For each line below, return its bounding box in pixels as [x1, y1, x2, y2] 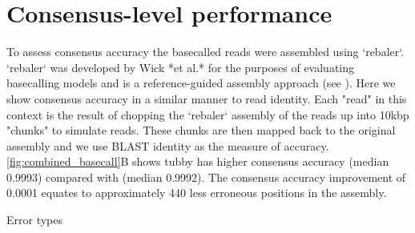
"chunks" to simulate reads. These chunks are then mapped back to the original [6, 122, 396, 139]
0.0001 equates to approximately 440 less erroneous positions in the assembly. [6, 184, 387, 201]
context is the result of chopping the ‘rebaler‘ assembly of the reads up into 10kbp [6, 106, 409, 123]
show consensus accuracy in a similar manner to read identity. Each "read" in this [6, 90, 407, 106]
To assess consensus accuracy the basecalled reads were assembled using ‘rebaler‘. [6, 43, 405, 60]
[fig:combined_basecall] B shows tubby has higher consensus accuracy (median [6, 153, 389, 170]
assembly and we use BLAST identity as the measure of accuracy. [6, 137, 329, 154]
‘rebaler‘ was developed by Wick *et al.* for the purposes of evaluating [6, 58, 354, 75]
